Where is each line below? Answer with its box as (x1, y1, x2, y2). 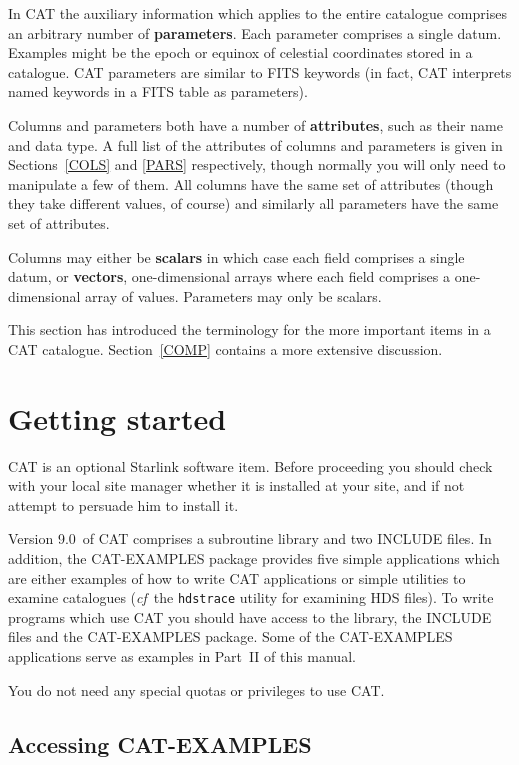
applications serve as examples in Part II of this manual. (8, 646, 356, 667)
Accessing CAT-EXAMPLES (8, 728, 312, 759)
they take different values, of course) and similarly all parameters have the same (8, 193, 499, 214)
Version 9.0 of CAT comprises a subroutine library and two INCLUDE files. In (8, 528, 492, 549)
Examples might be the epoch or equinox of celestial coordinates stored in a (8, 42, 473, 63)
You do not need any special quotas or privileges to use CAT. (8, 679, 385, 700)
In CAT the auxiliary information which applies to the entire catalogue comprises (8, 3, 507, 23)
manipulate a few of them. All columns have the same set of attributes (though (8, 173, 494, 194)
